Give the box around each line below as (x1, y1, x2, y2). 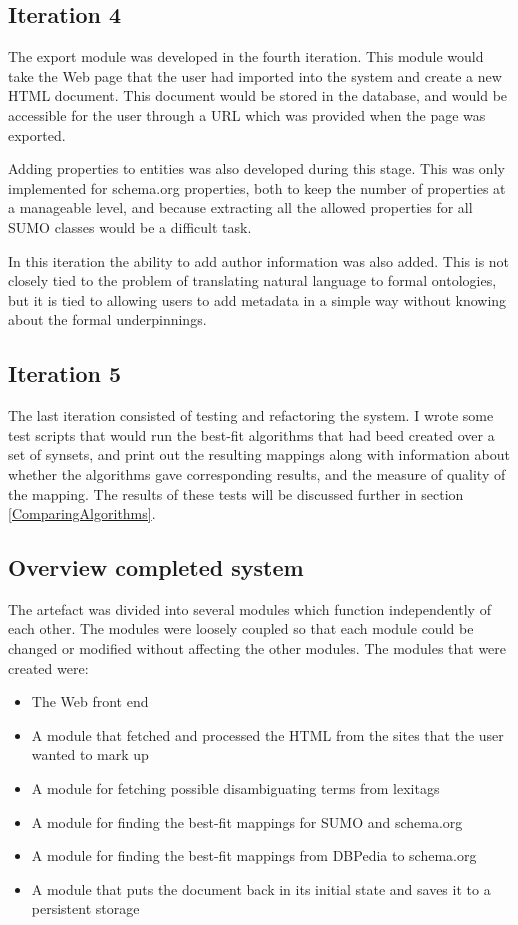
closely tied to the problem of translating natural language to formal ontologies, (8, 270, 497, 291)
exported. (8, 124, 66, 145)
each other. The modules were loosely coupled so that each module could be (8, 618, 474, 639)
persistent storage (31, 898, 140, 919)
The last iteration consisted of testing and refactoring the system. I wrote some (8, 405, 494, 426)
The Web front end (31, 691, 149, 712)
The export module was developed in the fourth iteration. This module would (8, 46, 484, 67)
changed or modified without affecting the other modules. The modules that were (8, 638, 507, 659)
